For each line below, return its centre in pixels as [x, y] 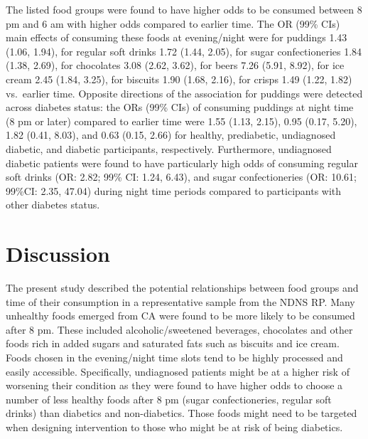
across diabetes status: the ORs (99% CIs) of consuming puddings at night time [180, 107]
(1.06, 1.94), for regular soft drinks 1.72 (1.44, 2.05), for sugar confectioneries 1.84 [184, 51]
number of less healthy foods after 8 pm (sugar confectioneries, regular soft [169, 399]
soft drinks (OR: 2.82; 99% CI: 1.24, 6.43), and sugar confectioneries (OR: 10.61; [181, 177]
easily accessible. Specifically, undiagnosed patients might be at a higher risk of [178, 371]
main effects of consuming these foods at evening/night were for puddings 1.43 [177, 37]
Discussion [58, 254]
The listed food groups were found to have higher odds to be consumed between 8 [184, 9]
